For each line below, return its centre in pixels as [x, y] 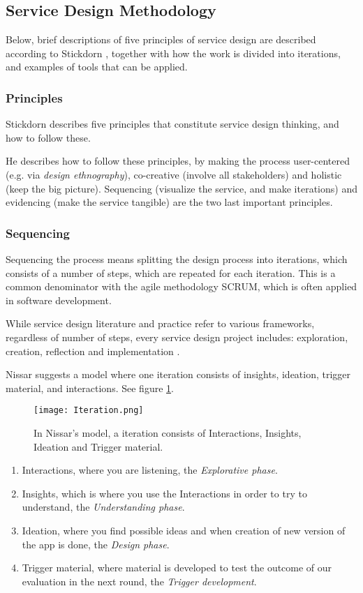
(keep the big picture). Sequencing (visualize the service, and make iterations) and [181, 188]
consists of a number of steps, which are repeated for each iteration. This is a [171, 272]
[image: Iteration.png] [89, 411]
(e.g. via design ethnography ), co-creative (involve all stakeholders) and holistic [174, 174]
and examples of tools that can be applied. [97, 67]
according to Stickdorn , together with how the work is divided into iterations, [173, 53]
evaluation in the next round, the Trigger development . [139, 581]
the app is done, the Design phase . [96, 544]
